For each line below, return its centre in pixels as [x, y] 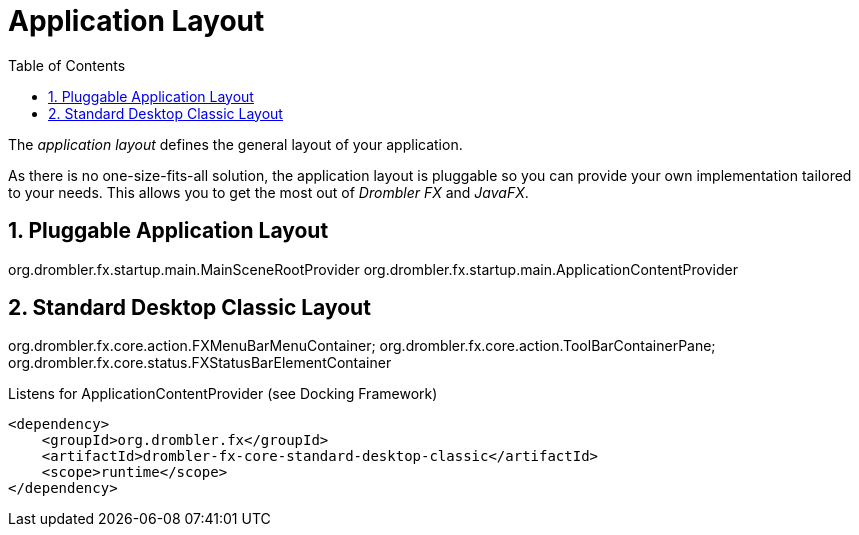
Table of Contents [67, 65]
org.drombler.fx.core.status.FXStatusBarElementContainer [200, 363]
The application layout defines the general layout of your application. [235, 144]
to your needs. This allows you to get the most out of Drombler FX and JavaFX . [268, 192]
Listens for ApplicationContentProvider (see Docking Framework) [223, 394]
